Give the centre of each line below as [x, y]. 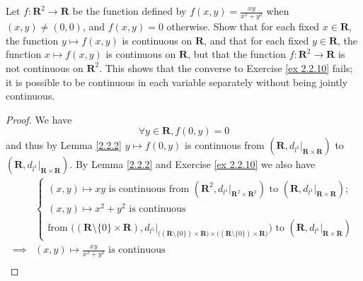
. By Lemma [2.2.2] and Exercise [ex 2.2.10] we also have [192, 164]
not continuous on [45, 67]
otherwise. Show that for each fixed [243, 26]
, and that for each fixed [257, 40]
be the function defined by [129, 11]
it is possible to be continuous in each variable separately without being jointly [177, 82]
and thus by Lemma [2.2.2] [64, 145]
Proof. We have [39, 119]
